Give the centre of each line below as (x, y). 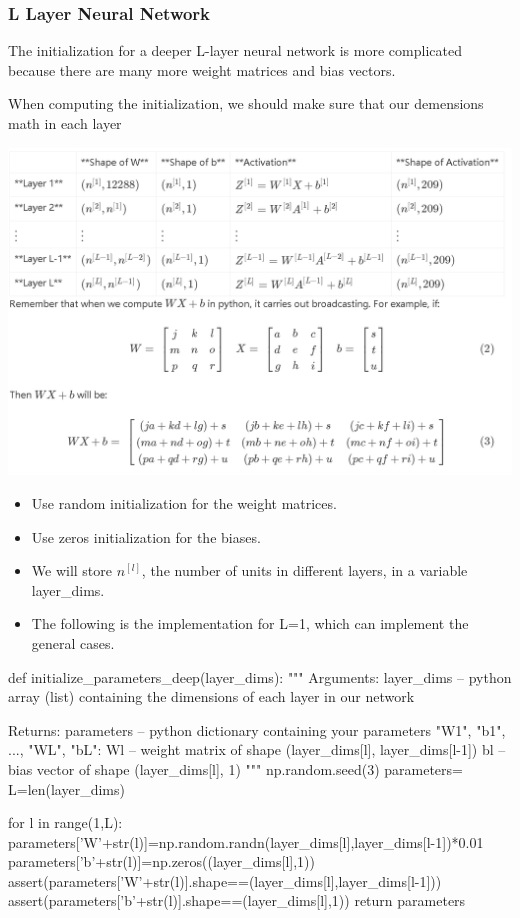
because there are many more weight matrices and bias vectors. (202, 69)
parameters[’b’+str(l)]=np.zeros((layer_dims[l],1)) (161, 861)
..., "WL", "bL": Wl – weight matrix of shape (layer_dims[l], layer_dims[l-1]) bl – (257, 749)
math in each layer (65, 123)
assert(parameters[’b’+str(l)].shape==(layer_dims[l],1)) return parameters (237, 900)
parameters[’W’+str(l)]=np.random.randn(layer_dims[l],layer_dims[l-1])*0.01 (246, 841)
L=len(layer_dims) (66, 788)
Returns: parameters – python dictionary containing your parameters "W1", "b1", (257, 729)
